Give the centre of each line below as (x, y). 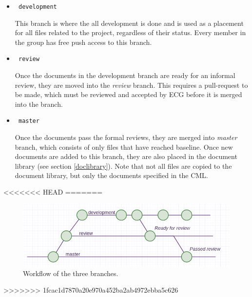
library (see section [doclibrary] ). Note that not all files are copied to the (123, 166)
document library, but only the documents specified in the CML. (111, 175)
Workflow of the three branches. (71, 273)
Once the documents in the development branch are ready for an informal (125, 75)
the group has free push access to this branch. (83, 42)
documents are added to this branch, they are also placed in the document (126, 156)
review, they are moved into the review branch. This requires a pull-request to (131, 85)
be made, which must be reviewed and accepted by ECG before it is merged (128, 94)
